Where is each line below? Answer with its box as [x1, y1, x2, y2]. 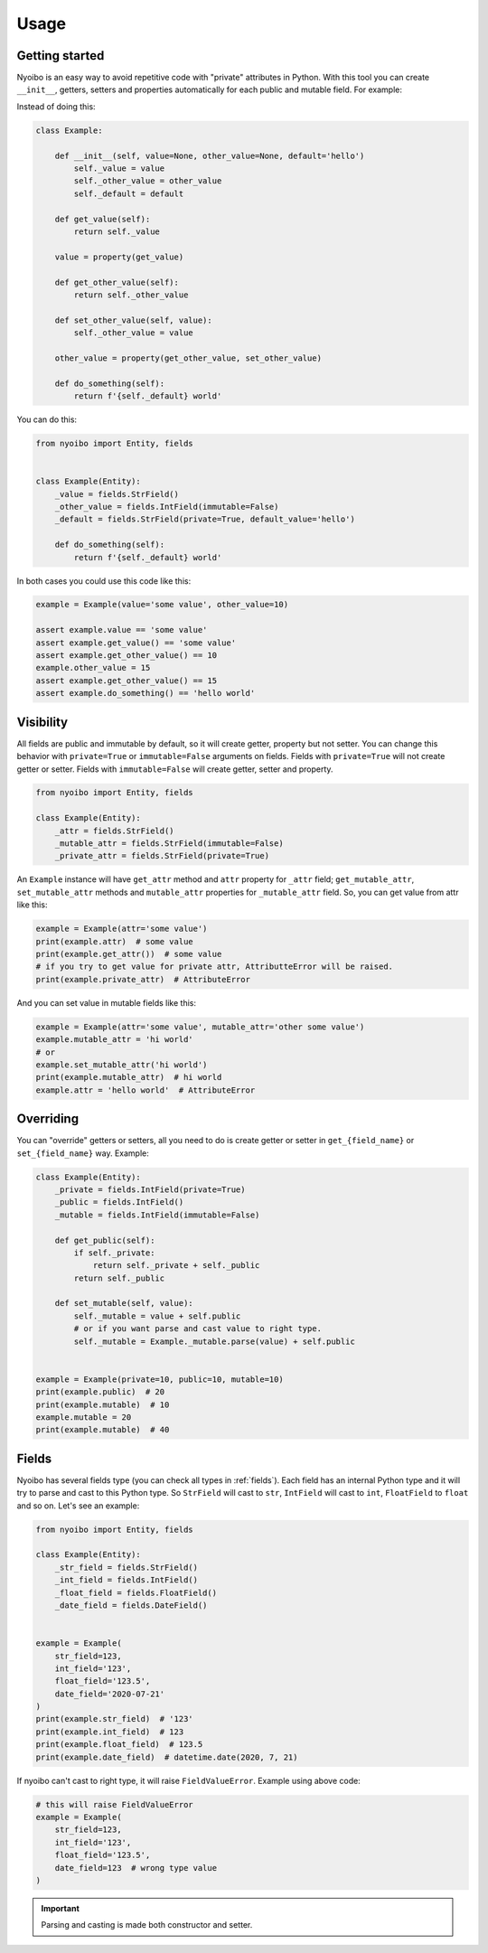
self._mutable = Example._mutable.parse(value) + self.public [73, 1336, 356, 1347]
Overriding [16, 1112, 80, 1127]
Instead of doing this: [16, 100, 96, 112]
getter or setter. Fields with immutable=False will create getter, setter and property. [16, 764, 333, 775]
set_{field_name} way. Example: [16, 1148, 149, 1159]
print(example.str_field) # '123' [35, 1714, 193, 1724]
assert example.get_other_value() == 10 [35, 651, 217, 661]
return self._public [73, 1272, 165, 1283]
